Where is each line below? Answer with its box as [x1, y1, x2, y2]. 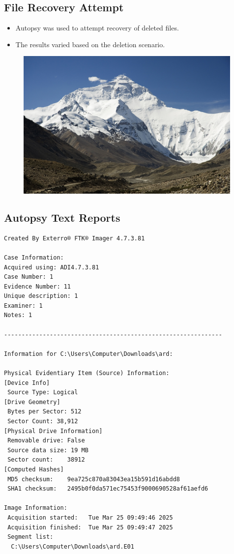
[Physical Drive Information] [4, 427, 103, 435]
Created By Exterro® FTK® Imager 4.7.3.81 [4, 234, 145, 242]
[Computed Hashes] [4, 466, 64, 473]
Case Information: [4, 254, 64, 261]
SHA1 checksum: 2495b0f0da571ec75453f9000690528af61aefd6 [7, 485, 208, 493]
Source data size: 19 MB [7, 446, 88, 454]
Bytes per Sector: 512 [7, 408, 82, 415]
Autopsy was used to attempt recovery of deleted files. [15, 23, 179, 33]
